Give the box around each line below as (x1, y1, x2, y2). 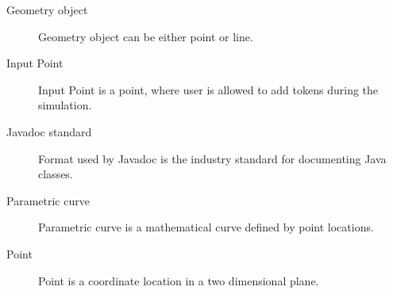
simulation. (38, 97, 92, 113)
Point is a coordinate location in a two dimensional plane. (38, 272, 319, 288)
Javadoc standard (6, 123, 92, 139)
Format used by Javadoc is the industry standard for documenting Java (38, 150, 387, 166)
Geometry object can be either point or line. (38, 28, 253, 44)
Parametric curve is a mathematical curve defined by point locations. (38, 219, 374, 235)
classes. (38, 166, 73, 182)
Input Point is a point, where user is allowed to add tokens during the (38, 81, 379, 97)
